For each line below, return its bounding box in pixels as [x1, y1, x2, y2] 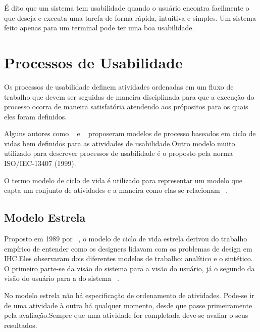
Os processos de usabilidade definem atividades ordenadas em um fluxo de [4, 81, 234, 92]
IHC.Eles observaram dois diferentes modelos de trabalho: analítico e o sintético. [4, 253, 253, 264]
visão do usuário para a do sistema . [4, 273, 119, 283]
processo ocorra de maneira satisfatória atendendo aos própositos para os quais [4, 101, 248, 112]
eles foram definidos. [4, 111, 67, 121]
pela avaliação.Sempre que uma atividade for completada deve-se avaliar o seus [4, 310, 248, 320]
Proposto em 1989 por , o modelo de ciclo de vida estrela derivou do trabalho [4, 233, 247, 244]
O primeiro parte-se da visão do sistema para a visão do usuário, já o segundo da [4, 263, 255, 273]
